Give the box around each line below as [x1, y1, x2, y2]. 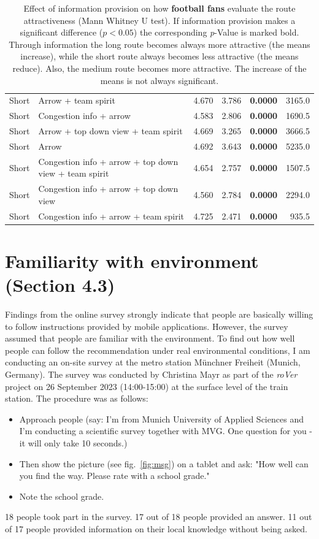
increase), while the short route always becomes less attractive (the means [20, 50, 299, 63]
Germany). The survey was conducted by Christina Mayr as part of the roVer [5, 368, 298, 381]
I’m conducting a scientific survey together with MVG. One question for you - [19, 424, 313, 437]
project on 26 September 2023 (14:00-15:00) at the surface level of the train [5, 380, 288, 392]
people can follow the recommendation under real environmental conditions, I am [5, 343, 310, 356]
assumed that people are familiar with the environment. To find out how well [5, 332, 295, 345]
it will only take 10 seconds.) [19, 437, 128, 449]
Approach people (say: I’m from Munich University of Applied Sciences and [19, 412, 304, 425]
